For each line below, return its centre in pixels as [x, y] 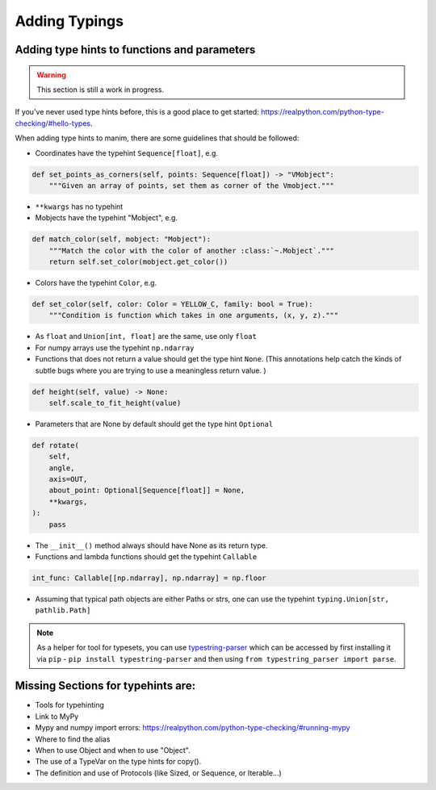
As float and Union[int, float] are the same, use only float [146, 336]
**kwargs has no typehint [79, 207]
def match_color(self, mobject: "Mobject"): [122, 239]
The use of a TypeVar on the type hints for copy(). [118, 762]
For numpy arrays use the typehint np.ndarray [115, 348]
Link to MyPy [57, 716]
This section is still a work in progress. [101, 90]
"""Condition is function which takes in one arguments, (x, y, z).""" [194, 316]
